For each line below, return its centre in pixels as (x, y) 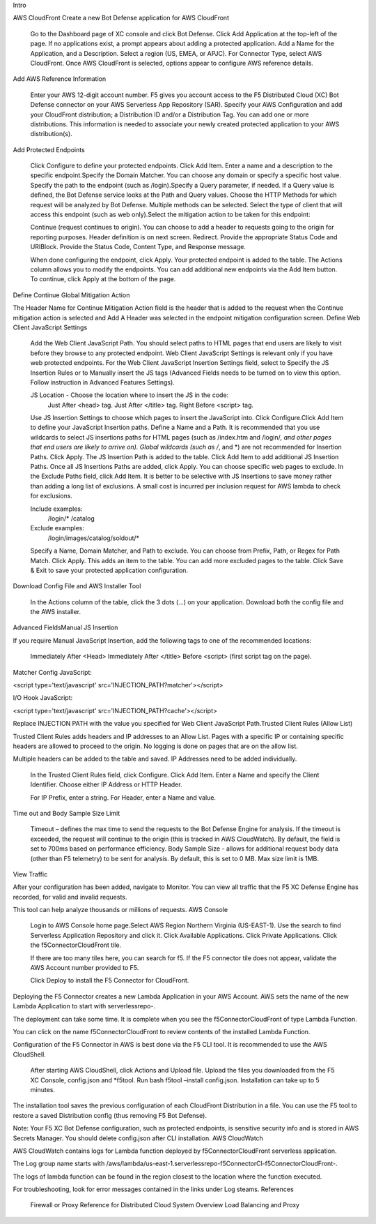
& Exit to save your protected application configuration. (109, 570)
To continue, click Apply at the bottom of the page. (103, 279)
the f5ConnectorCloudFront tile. (76, 945)
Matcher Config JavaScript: (52, 672)
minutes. (43, 1089)
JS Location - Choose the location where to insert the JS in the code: (130, 395)
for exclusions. (52, 496)
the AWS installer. (56, 612)
